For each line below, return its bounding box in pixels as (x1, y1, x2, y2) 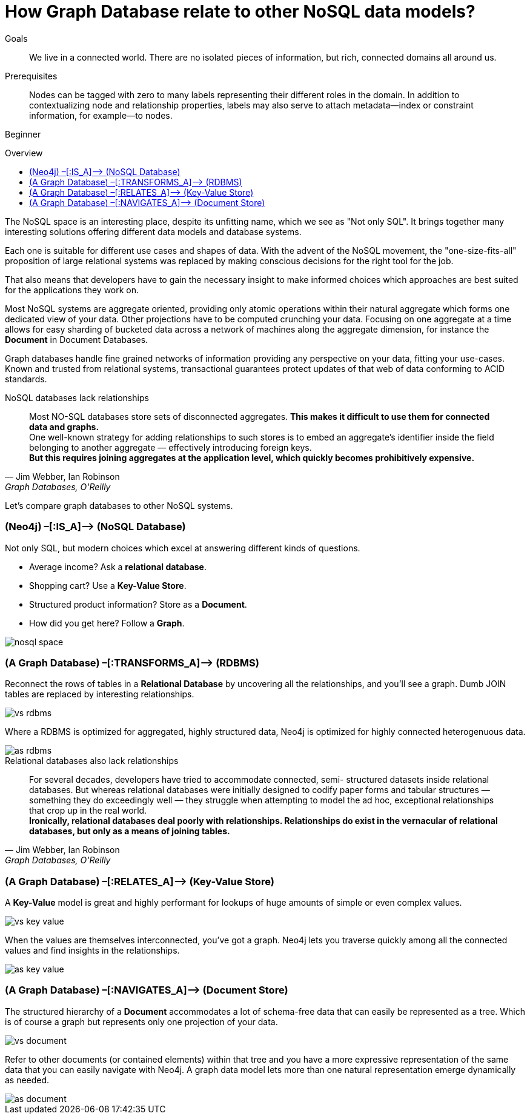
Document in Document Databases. (5, 334, 148, 345)
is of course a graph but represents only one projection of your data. (5, 1016, 278, 1027)
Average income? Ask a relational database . (29, 561, 207, 572)
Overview (5, 147, 43, 158)
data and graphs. (29, 421, 99, 432)
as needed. (5, 1074, 50, 1085)
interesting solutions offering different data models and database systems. (5, 226, 302, 237)
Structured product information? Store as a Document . (29, 599, 247, 609)
